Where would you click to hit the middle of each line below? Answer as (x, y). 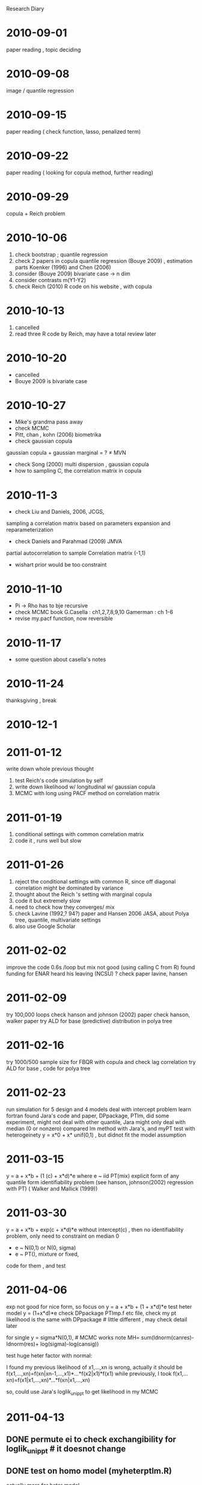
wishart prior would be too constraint (61, 565)
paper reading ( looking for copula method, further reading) (80, 172)
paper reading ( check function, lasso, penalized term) (74, 131)
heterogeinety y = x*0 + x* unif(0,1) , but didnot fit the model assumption (96, 1135)
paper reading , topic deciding (44, 49)
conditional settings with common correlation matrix (79, 834)
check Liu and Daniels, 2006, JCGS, (60, 512)
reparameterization (30, 530)
